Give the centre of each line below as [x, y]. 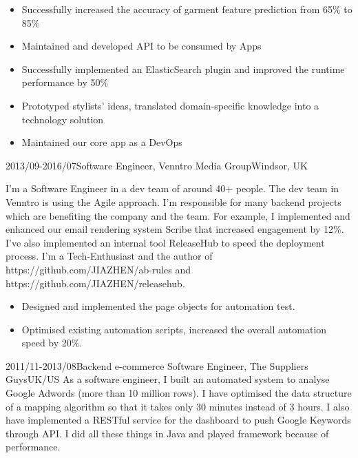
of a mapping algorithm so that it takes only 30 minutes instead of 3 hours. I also [178, 406]
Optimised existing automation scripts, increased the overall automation [174, 329]
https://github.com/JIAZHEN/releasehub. [95, 283]
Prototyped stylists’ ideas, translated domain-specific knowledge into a [170, 105]
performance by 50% [65, 82]
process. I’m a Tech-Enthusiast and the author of [109, 256]
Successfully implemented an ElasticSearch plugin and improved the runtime [183, 69]
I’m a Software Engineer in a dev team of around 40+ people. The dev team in [172, 188]
